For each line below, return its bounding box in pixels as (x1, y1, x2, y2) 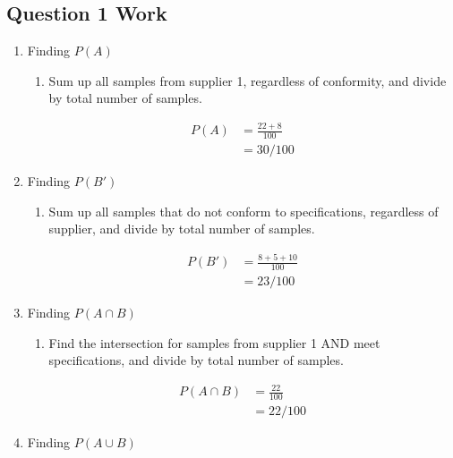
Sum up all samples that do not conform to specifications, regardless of (48, 201, 439, 220)
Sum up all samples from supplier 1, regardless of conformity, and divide (48, 71, 447, 89)
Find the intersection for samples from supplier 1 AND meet (48, 333, 380, 352)
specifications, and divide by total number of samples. (48, 351, 344, 369)
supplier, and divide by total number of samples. (48, 219, 315, 238)
